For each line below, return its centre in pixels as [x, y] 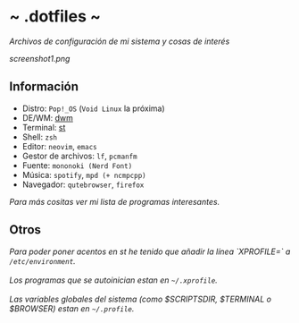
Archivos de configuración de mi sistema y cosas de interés [120, 41]
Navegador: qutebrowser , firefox [83, 184]
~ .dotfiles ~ [55, 17]
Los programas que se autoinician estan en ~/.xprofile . [114, 280]
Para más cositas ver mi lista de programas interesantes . [115, 201]
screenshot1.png [40, 58]
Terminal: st [44, 127]
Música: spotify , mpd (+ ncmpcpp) [84, 174]
